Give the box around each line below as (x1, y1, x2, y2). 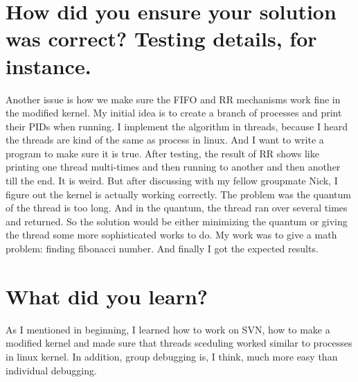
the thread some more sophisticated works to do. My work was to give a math (6, 227, 337, 242)
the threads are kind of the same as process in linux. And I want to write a (6, 132, 324, 147)
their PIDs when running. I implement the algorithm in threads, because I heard (6, 119, 348, 133)
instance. (6, 51, 91, 80)
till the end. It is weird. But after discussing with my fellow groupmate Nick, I (6, 173, 338, 188)
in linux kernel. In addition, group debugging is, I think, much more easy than (6, 349, 338, 363)
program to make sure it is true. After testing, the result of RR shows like (6, 146, 319, 160)
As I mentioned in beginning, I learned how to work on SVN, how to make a (6, 322, 330, 336)
